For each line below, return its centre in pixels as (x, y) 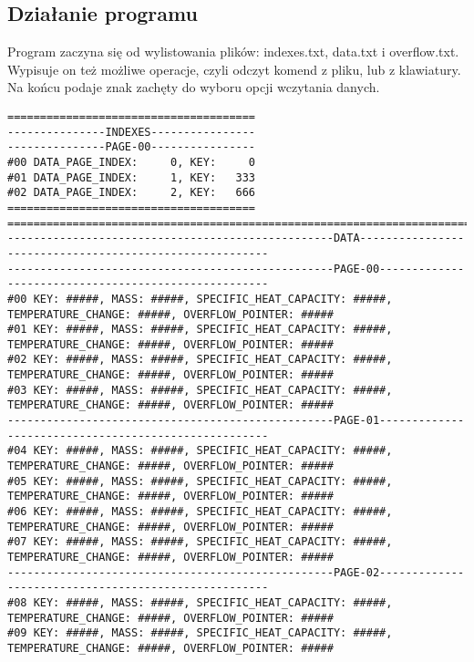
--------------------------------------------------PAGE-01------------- (236, 421)
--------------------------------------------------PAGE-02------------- (236, 572)
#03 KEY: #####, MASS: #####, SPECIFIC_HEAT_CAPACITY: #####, (200, 390)
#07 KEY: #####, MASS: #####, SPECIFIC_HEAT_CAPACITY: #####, (200, 542)
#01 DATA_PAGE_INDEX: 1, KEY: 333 (132, 177)
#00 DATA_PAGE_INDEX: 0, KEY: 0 (132, 162)
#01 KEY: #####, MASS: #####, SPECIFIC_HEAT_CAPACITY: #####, (200, 330)
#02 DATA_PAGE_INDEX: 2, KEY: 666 (132, 193)
